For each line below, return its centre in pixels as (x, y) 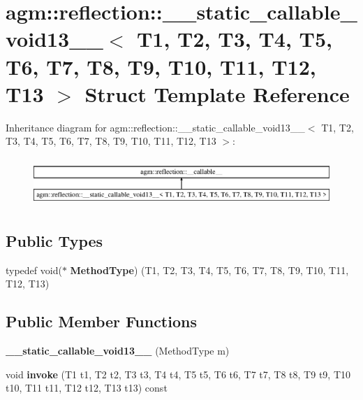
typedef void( (34, 270)
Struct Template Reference (217, 93)
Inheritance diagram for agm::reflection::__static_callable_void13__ (155, 127)
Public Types (54, 241)
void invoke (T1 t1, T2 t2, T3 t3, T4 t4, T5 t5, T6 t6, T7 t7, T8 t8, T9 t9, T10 (178, 374)
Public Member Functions (101, 321)
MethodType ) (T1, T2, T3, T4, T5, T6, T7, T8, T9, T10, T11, (209, 270)
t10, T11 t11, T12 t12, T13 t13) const (87, 388)
